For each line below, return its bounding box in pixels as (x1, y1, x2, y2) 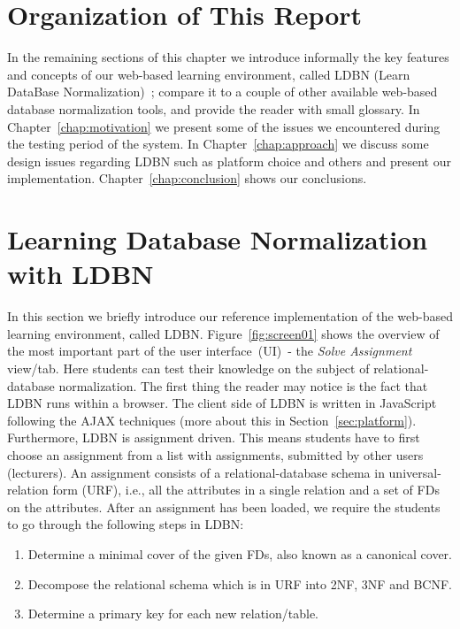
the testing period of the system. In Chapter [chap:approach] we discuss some (7, 134, 429, 153)
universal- (388, 463, 441, 481)
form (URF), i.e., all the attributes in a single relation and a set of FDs (52, 480, 440, 499)
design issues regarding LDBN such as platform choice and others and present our (7, 151, 451, 170)
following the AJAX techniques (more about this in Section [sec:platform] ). (7, 410, 417, 429)
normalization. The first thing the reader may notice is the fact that (58, 376, 428, 395)
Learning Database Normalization (7, 221, 428, 257)
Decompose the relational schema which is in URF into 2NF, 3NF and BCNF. (27, 574, 452, 593)
